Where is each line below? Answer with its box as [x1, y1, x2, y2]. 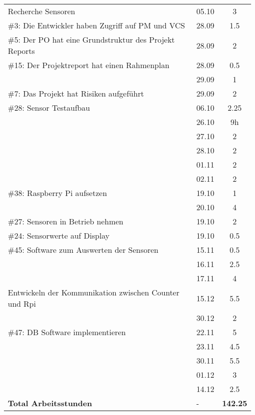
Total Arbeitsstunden [8, 397, 92, 409]
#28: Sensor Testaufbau [8, 102, 90, 113]
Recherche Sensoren [8, 5, 76, 17]
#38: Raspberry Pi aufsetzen [8, 187, 107, 198]
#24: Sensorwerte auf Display [8, 230, 110, 241]
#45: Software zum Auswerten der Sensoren [8, 244, 158, 255]
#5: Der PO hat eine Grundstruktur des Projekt [8, 34, 175, 45]
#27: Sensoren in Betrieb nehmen [8, 216, 124, 227]
